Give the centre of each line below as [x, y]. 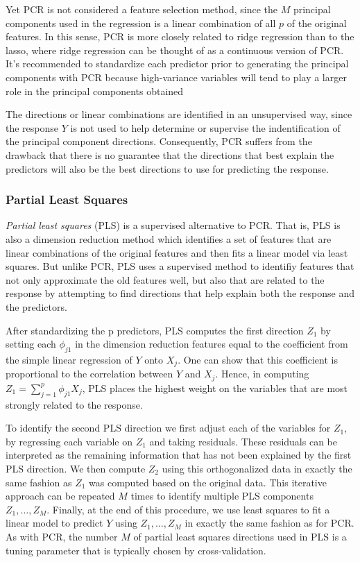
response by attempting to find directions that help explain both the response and [180, 293]
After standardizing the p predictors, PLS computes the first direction [155, 330]
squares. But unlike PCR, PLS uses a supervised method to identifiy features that [180, 266]
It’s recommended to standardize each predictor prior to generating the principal [177, 63]
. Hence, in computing [262, 374]
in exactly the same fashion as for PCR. [269, 523]
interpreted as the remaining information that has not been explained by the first [179, 455]
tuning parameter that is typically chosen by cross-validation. [136, 550]
